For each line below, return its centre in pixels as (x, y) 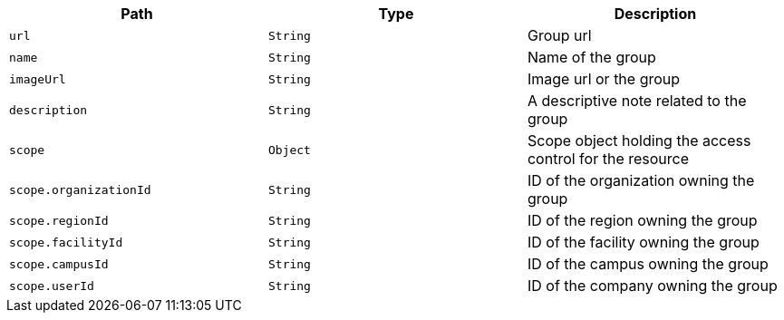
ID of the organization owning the (641, 180)
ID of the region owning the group (642, 220)
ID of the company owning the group (652, 286)
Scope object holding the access (639, 141)
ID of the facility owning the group (643, 242)
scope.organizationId (80, 189)
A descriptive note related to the (637, 101)
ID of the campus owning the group (648, 264)
